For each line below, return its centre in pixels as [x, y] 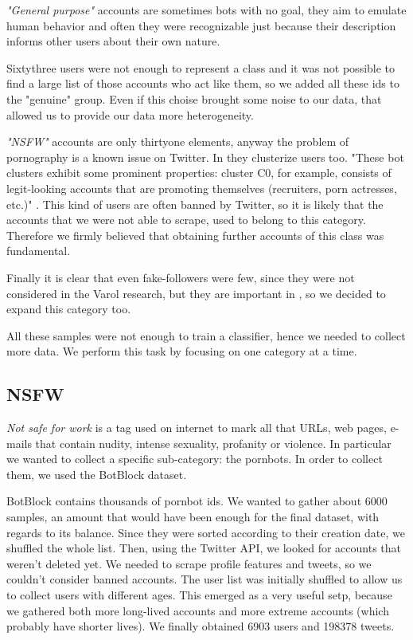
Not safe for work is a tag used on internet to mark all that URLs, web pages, [197, 428]
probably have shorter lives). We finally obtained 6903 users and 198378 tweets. [201, 626]
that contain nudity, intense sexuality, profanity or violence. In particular [213, 443]
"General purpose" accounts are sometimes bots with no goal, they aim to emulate [206, 10]
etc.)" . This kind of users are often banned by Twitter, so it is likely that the [195, 204]
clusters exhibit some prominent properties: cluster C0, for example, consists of [199, 173]
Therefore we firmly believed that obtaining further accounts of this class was [195, 235]
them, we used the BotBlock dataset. [97, 474]
